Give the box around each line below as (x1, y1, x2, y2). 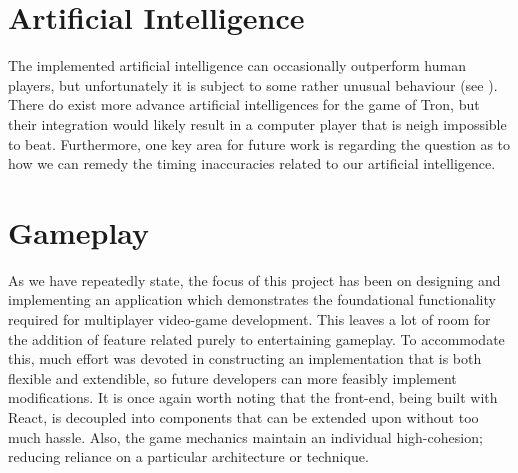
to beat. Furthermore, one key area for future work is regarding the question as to (8, 133, 511, 154)
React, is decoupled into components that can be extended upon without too (8, 406, 479, 427)
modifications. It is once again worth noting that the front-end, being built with (8, 387, 498, 408)
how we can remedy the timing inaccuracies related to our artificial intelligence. (8, 153, 496, 174)
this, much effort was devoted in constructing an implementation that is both (8, 348, 482, 369)
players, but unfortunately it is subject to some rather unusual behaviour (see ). (8, 74, 498, 95)
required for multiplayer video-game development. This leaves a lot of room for (8, 309, 491, 329)
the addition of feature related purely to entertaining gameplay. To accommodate (8, 328, 505, 349)
